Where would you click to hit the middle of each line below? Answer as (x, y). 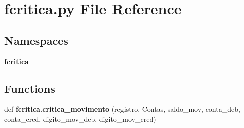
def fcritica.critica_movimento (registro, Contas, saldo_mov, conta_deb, (122, 109)
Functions (30, 88)
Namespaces (36, 40)
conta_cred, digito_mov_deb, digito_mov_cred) (80, 119)
